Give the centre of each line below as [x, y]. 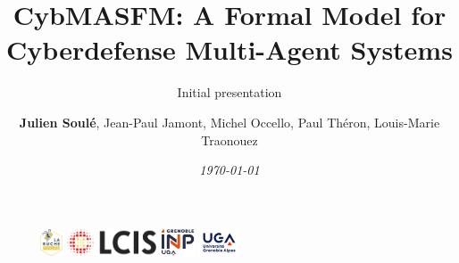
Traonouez [229, 140]
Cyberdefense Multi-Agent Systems [229, 49]
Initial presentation [229, 92]
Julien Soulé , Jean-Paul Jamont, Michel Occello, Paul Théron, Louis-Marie [229, 122]
